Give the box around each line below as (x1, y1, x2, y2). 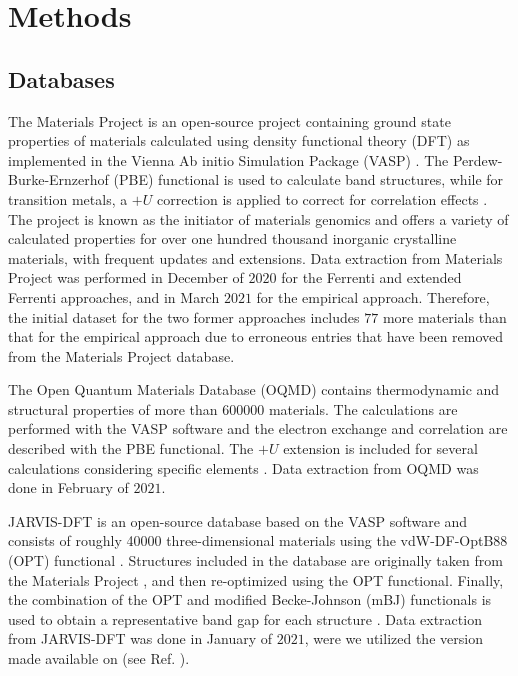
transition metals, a (8, 188, 128, 209)
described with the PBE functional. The (8, 438, 254, 459)
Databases (8, 63, 115, 94)
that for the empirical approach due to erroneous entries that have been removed (8, 326, 504, 347)
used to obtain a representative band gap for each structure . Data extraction (8, 608, 482, 629)
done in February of (8, 477, 129, 498)
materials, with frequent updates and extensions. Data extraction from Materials (8, 247, 503, 268)
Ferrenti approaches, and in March (8, 286, 220, 307)
